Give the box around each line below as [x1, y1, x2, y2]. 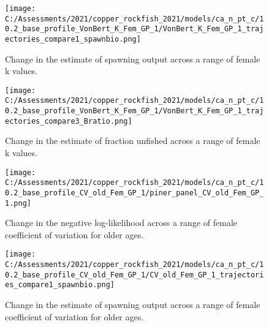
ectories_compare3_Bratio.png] [5, 116, 132, 126]
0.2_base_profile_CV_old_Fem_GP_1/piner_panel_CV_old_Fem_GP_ [5, 188, 264, 197]
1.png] [5, 198, 31, 208]
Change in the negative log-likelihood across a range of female [5, 216, 237, 229]
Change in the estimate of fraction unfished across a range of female [5, 134, 260, 147]
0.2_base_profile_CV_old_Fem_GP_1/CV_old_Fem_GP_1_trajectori [5, 270, 264, 279]
